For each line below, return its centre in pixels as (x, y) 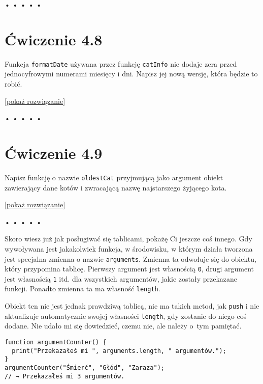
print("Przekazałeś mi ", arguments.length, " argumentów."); (119, 351)
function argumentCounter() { (56, 342)
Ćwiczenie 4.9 (54, 153)
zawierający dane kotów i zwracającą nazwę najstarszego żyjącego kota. (116, 187)
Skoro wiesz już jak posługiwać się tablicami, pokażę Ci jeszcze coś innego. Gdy (128, 239)
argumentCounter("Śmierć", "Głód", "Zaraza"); (85, 368)
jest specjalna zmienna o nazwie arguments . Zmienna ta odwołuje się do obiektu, (130, 258)
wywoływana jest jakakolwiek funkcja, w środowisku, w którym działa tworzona (129, 248)
